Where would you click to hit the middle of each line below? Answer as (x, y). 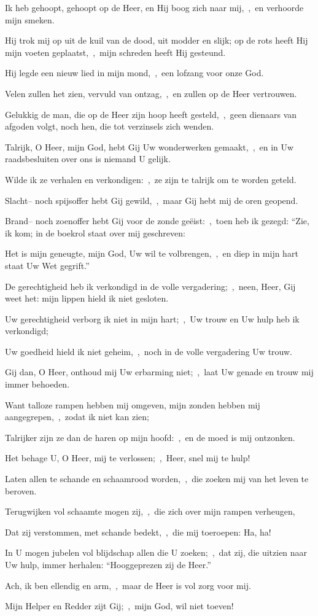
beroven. (21, 490)
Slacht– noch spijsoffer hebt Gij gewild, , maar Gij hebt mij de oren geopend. (152, 200)
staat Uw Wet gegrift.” (47, 265)
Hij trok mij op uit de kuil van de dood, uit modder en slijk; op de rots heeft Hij (157, 40)
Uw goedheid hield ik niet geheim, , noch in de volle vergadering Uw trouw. (149, 351)
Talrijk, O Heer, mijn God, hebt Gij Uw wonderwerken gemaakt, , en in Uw (149, 146)
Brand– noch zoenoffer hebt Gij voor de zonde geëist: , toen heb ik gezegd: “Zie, (157, 221)
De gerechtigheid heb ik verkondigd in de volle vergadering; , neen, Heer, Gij (150, 286)
